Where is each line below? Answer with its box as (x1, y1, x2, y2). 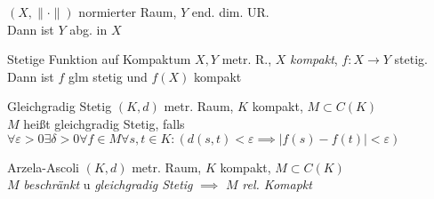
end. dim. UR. (191, 3, 269, 20)
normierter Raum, (78, 3, 177, 20)
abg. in (69, 20, 108, 38)
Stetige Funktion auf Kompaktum (7, 50, 191, 68)
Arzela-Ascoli (7, 157, 79, 176)
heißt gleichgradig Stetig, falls (23, 114, 185, 132)
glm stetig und (68, 67, 148, 85)
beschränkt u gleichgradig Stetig (23, 175, 193, 194)
